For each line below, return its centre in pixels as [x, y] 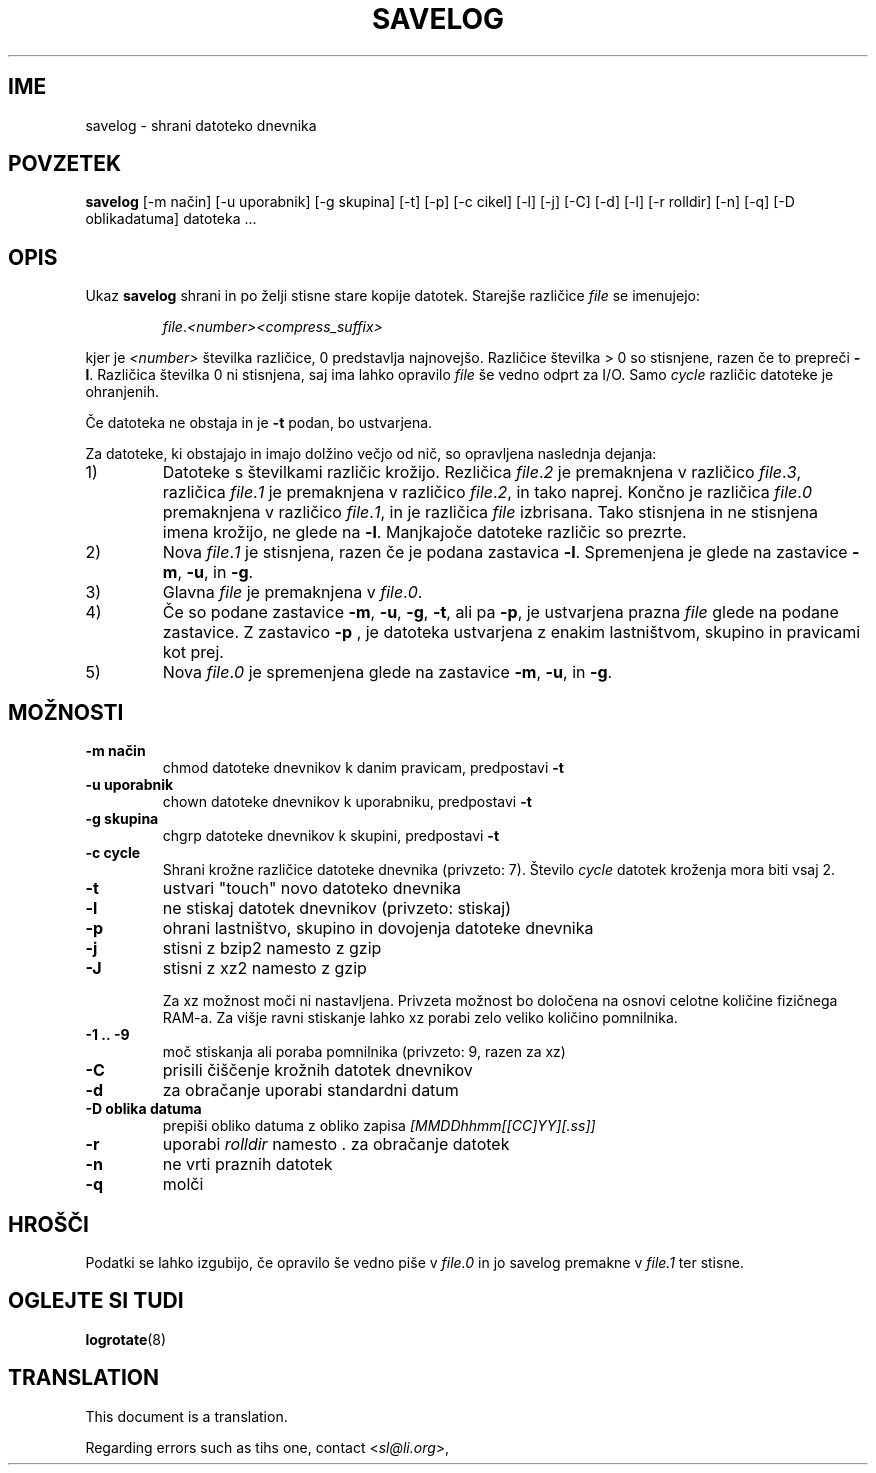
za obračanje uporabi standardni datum [310, 1090]
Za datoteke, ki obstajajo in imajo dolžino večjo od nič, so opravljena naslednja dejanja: [371, 454]
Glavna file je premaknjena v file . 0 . [292, 592]
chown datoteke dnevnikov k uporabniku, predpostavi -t [347, 802]
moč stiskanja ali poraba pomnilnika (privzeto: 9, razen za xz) [364, 1052]
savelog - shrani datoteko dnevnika [201, 125]
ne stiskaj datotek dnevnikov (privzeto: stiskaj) [336, 908]
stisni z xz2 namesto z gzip [264, 968]
